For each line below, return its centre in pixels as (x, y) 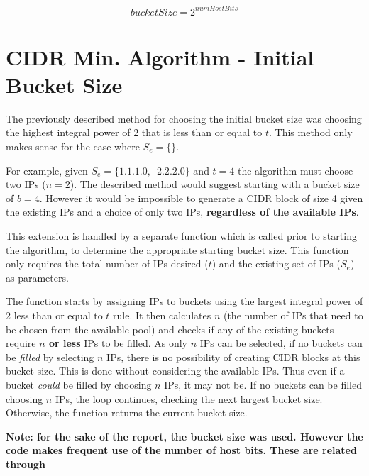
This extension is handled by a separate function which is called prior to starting (181, 235)
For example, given (47, 170)
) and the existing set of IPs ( (276, 264)
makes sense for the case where (73, 146)
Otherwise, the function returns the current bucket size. (127, 413)
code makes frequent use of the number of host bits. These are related (181, 450)
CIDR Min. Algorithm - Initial (160, 56)
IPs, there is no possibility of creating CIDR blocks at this (233, 356)
